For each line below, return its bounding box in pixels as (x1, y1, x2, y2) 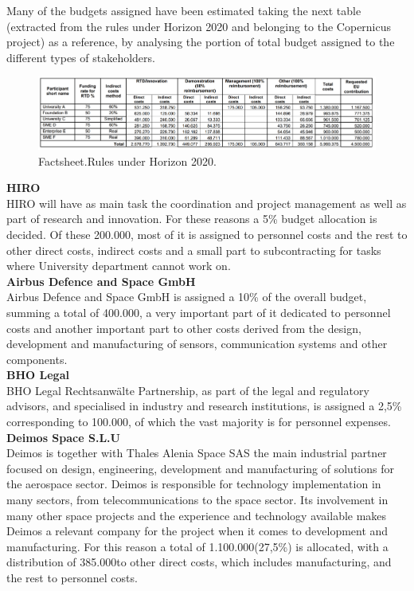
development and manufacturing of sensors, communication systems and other (6, 335, 388, 352)
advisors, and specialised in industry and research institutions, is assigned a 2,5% (6, 397, 402, 414)
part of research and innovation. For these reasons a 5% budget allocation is (6, 210, 377, 227)
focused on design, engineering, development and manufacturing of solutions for (6, 460, 394, 476)
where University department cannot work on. (6, 257, 231, 274)
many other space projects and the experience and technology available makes (6, 507, 387, 523)
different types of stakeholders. (6, 49, 155, 65)
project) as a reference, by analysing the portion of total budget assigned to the (6, 33, 395, 50)
